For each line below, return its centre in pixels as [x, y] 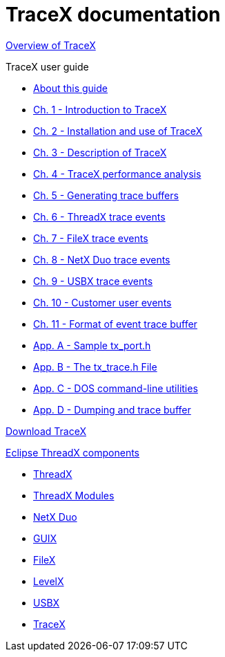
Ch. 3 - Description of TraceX [100, 152]
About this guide [70, 88]
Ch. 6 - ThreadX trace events [99, 216]
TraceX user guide [47, 66]
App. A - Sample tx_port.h [92, 345]
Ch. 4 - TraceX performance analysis [117, 174]
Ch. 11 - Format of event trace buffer [115, 324]
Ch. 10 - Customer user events [102, 302]
